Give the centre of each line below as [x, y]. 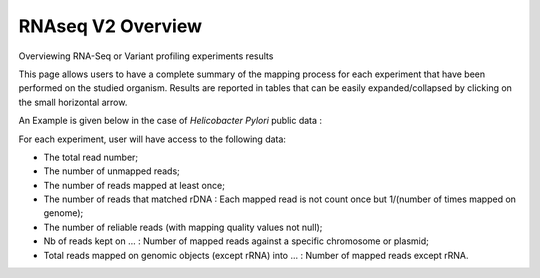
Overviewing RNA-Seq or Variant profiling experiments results [146, 56]
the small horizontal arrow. [73, 102]
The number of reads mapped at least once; [134, 185]
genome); [63, 213]
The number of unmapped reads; [111, 171]
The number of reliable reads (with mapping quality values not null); [183, 227]
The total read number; [91, 157]
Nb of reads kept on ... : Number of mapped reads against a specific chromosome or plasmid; [236, 241]
